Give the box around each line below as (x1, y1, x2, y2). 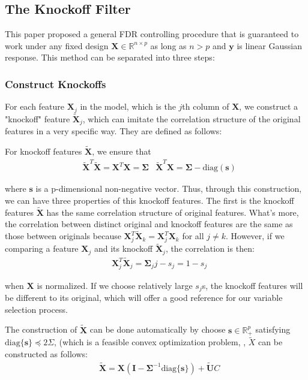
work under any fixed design (5, 39, 109, 52)
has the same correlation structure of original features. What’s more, (46, 206, 299, 218)
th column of (182, 100, 229, 113)
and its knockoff (94, 242, 153, 255)
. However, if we (226, 230, 285, 242)
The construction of (5, 323, 77, 336)
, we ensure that (92, 145, 151, 158)
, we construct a (239, 100, 298, 113)
